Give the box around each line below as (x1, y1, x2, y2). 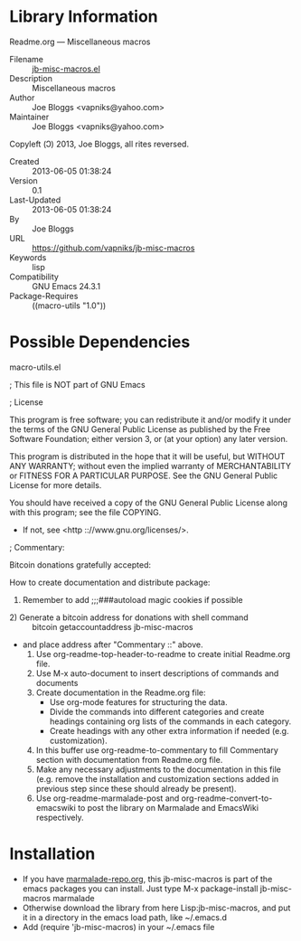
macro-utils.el (9, 362, 61, 372)
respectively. (35, 812, 84, 823)
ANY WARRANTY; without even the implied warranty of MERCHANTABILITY (9, 460, 292, 471)
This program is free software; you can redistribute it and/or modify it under (9, 414, 292, 425)
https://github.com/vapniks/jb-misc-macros (32, 242, 195, 253)
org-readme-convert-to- (181, 793, 273, 804)
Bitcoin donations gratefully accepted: (9, 559, 152, 570)
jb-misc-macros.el (32, 63, 101, 74)
